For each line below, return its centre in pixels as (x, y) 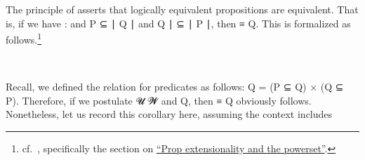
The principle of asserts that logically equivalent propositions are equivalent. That (182, 9)
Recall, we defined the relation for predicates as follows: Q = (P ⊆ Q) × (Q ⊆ (175, 87)
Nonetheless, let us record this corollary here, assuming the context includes (169, 114)
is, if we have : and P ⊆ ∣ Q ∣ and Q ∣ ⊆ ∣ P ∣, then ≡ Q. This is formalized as (178, 23)
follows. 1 (24, 38)
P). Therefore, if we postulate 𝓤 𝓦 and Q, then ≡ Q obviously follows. (159, 100)
